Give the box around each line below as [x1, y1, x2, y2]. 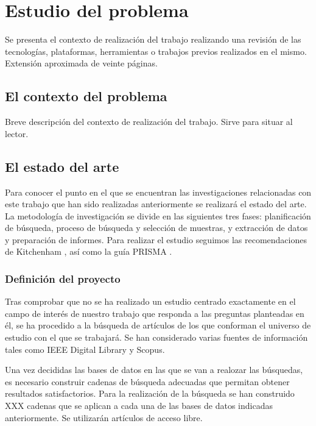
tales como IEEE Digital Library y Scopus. [5, 343, 165, 355]
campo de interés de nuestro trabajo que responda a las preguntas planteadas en [5, 307, 304, 319]
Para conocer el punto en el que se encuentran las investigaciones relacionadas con [5, 185, 312, 198]
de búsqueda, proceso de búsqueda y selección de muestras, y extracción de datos [5, 221, 308, 234]
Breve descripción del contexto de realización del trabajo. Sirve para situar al [5, 115, 293, 128]
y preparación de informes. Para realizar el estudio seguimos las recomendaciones [5, 233, 307, 246]
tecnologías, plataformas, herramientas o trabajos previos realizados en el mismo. [5, 44, 307, 57]
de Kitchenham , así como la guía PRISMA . [5, 245, 172, 258]
